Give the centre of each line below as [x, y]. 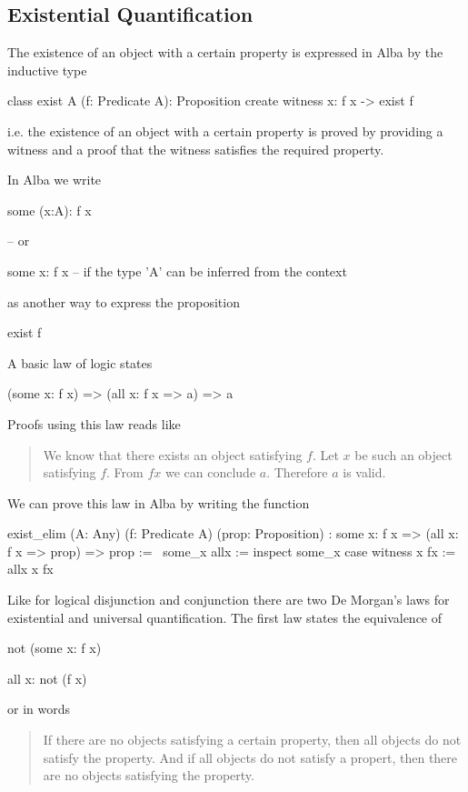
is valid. [364, 472]
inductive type [47, 70]
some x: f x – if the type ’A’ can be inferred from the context [177, 271]
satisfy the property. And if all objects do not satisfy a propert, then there [250, 757]
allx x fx [30, 569]
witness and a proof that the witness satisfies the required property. [196, 149]
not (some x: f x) [55, 648]
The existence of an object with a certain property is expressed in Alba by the [225, 52]
